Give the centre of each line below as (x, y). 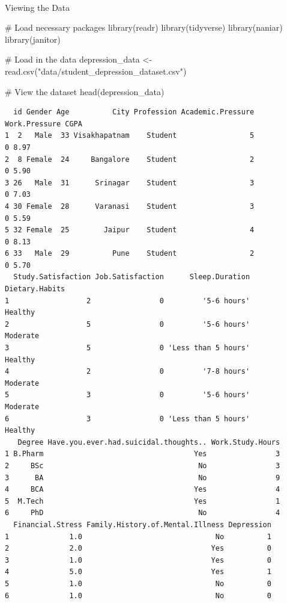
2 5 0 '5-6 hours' (128, 324)
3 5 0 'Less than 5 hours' (128, 348)
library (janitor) (33, 39)
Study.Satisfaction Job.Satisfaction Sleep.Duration (132, 277)
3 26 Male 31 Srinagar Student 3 (130, 183)
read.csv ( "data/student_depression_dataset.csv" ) (96, 71)
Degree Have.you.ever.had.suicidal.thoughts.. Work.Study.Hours (149, 442)
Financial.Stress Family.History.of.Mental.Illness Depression (142, 524)
